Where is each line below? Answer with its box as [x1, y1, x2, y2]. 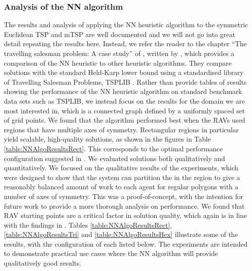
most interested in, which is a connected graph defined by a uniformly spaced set [4, 105, 245, 115]
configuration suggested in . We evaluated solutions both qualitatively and [4, 153, 225, 163]
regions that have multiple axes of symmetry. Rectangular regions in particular [4, 124, 239, 134]
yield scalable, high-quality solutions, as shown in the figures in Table [4, 134, 211, 144]
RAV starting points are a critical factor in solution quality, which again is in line [4, 210, 247, 220]
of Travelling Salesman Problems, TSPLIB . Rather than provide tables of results [4, 76, 247, 87]
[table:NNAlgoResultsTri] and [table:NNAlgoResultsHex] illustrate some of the [4, 229, 238, 239]
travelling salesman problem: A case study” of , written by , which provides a [4, 48, 234, 58]
